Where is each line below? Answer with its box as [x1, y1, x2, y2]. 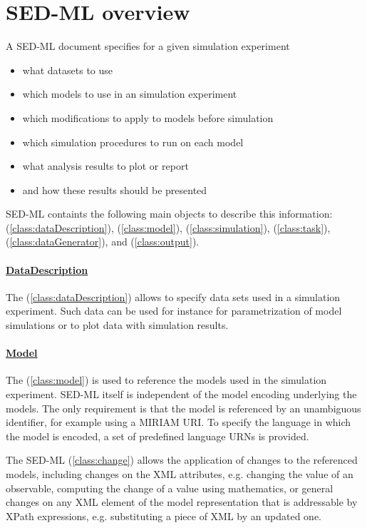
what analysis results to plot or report [22, 158, 189, 173]
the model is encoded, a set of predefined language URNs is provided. [6, 428, 309, 443]
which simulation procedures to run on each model [22, 134, 244, 149]
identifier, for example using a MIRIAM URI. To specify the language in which [6, 415, 351, 430]
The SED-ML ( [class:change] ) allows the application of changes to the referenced [6, 452, 358, 467]
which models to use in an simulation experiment [22, 86, 237, 101]
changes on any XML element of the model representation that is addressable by [6, 494, 358, 509]
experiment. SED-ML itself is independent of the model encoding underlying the [6, 387, 357, 402]
